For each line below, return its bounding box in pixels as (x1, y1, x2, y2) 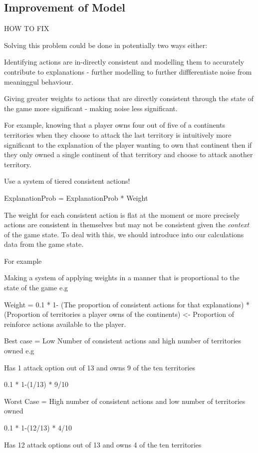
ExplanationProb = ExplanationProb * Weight (4, 192, 148, 203)
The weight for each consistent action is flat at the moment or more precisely (4, 209, 240, 220)
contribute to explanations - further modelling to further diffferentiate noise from (4, 66, 252, 77)
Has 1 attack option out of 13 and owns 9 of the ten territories (4, 362, 195, 372)
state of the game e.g (4, 282, 68, 293)
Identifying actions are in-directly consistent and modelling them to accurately (4, 57, 245, 67)
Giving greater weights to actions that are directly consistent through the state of (4, 93, 254, 104)
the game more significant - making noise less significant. (4, 103, 178, 113)
